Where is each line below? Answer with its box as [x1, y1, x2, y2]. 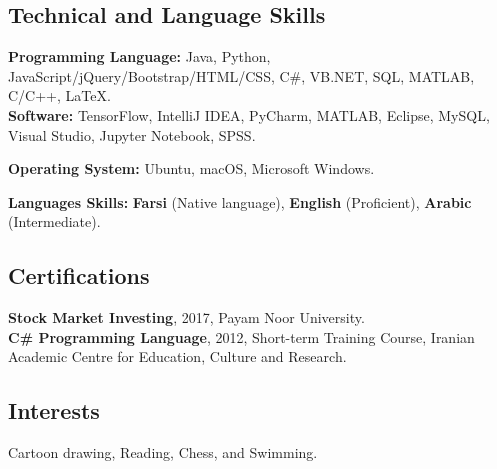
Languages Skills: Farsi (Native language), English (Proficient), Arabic [8, 191, 472, 212]
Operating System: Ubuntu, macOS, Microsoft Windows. [8, 158, 375, 179]
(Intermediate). [8, 211, 101, 232]
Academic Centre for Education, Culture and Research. [8, 346, 347, 367]
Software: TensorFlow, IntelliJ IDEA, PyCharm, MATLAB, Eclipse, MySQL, [8, 104, 490, 125]
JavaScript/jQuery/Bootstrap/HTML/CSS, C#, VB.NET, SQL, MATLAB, [8, 65, 475, 86]
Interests [8, 395, 100, 426]
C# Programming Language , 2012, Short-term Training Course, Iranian [8, 326, 475, 347]
